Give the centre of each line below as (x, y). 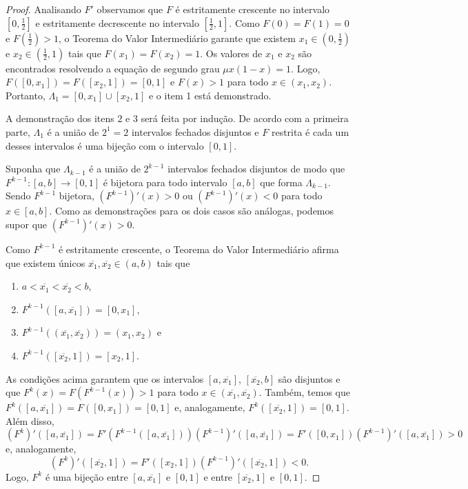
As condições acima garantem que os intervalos (105, 378)
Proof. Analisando (43, 9)
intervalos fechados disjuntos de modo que (256, 169)
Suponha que (33, 169)
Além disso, (30, 420)
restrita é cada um (310, 131)
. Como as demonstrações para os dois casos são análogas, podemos (192, 211)
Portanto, (26, 95)
